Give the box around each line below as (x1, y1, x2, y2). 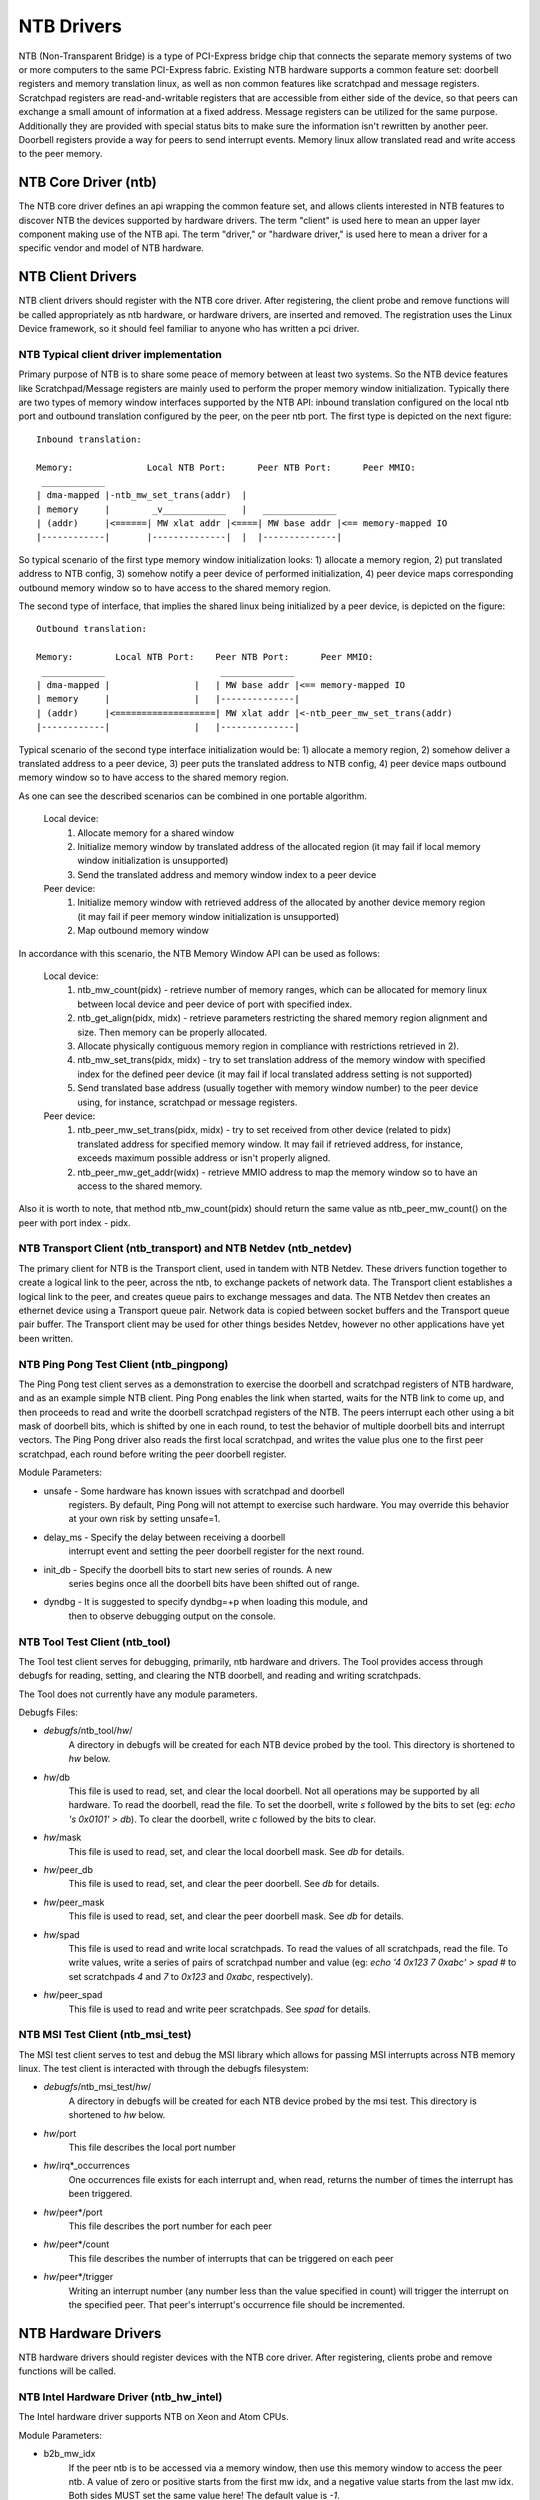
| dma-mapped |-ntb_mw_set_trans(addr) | (36, 490, 248, 501)
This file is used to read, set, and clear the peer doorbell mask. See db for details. (68, 1910, 404, 1922)
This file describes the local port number (68, 2141, 236, 2153)
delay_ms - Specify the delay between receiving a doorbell (43, 1531, 286, 1543)
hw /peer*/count (43, 2238, 110, 2250)
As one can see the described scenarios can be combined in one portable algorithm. (18, 790, 367, 802)
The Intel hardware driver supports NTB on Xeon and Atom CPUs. (18, 2411, 289, 2423)
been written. (18, 1332, 74, 1344)
